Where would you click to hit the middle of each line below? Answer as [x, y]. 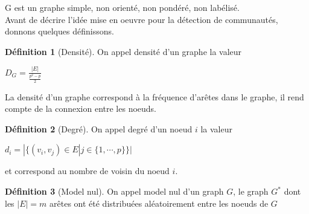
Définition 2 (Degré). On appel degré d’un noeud [99, 128]
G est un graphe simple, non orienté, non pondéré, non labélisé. [122, 7]
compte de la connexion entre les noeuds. [81, 109]
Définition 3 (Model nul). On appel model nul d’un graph [114, 191]
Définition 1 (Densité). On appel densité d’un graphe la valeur [123, 51]
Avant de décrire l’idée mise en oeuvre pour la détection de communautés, [142, 19]
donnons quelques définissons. [59, 31]
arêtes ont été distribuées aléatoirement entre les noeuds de [159, 203]
